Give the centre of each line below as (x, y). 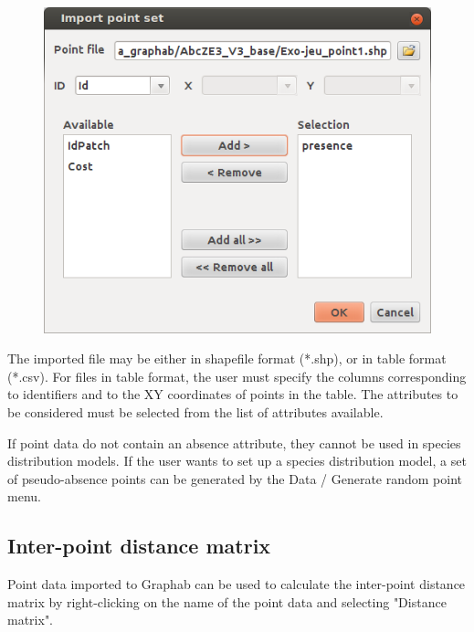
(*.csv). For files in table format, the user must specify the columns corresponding (237, 376)
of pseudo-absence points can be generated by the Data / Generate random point (235, 478)
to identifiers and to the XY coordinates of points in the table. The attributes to (233, 394)
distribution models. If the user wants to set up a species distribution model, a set (237, 461)
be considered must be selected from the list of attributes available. (195, 412)
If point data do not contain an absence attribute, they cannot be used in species (234, 442)
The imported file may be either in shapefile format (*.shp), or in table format (227, 358)
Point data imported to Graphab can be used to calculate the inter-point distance (237, 584)
